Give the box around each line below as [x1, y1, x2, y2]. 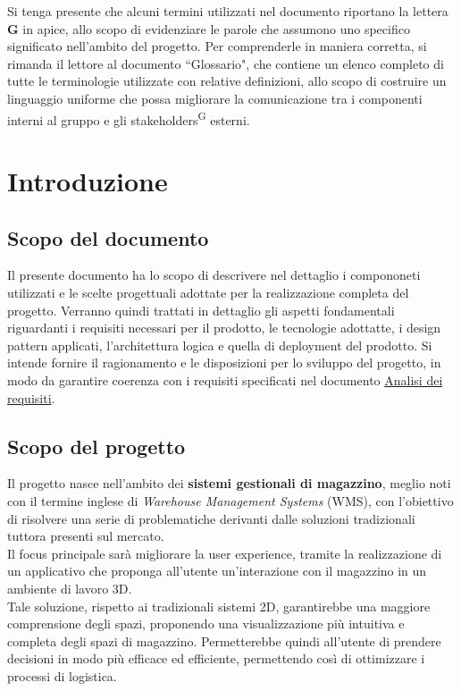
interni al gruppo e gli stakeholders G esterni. [7, 107, 250, 129]
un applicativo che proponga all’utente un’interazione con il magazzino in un [7, 561, 427, 580]
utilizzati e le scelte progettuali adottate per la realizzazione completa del [7, 282, 409, 301]
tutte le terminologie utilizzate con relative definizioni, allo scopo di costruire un [7, 72, 447, 90]
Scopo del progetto [7, 432, 186, 459]
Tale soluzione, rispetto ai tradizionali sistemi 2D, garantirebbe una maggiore [7, 596, 431, 615]
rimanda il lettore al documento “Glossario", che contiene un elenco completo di [7, 54, 444, 72]
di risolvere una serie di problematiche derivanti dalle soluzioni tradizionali [7, 509, 415, 527]
